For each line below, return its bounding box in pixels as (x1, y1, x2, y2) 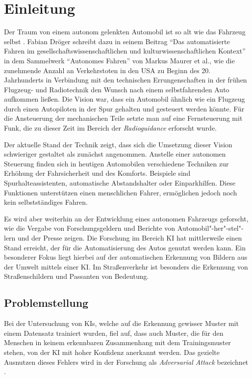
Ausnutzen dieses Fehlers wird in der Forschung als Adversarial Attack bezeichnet (4, 356, 249, 367)
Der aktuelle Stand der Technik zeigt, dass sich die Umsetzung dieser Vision (4, 139, 232, 149)
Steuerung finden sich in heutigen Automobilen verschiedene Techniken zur (4, 158, 229, 168)
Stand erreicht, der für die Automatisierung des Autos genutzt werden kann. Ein (4, 242, 246, 252)
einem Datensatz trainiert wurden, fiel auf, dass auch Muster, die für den (4, 327, 224, 338)
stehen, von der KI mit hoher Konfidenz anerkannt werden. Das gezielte (4, 347, 220, 357)
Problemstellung (4, 295, 89, 310)
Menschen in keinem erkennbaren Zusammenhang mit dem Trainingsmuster (4, 337, 231, 348)
